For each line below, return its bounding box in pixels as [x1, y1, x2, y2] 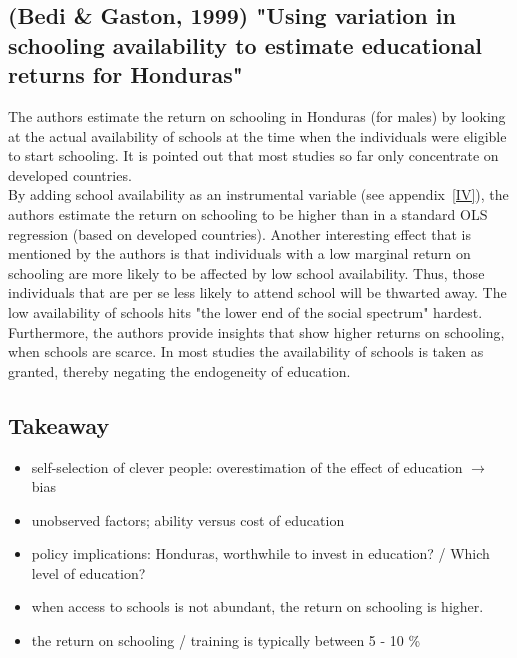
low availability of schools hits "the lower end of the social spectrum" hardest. [8, 301, 483, 322]
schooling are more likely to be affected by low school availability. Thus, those [8, 262, 485, 283]
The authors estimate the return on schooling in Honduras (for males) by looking [8, 105, 506, 126]
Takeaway [8, 409, 110, 440]
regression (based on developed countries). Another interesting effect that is [8, 223, 472, 244]
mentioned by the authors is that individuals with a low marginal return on [8, 243, 471, 264]
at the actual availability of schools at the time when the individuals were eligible [8, 125, 507, 146]
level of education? [31, 562, 146, 583]
